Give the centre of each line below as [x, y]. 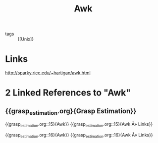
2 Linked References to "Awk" [68, 93]
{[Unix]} [26, 39]
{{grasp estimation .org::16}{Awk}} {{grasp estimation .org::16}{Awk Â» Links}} [79, 136]
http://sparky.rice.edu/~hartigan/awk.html [48, 73]
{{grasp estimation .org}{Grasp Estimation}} [71, 112]
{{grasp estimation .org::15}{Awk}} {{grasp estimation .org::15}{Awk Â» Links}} [79, 125]
